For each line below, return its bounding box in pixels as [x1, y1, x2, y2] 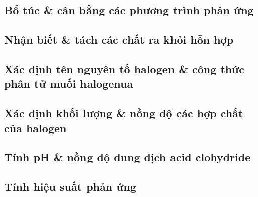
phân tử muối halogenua [4, 76, 133, 91]
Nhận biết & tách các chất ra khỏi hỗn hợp [4, 32, 234, 47]
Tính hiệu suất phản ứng [4, 179, 136, 194]
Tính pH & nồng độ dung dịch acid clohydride [4, 149, 251, 165]
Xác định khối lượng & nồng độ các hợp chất [4, 105, 243, 121]
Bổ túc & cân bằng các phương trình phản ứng [4, 2, 254, 18]
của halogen [4, 120, 67, 135]
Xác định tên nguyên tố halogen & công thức [4, 61, 245, 76]
